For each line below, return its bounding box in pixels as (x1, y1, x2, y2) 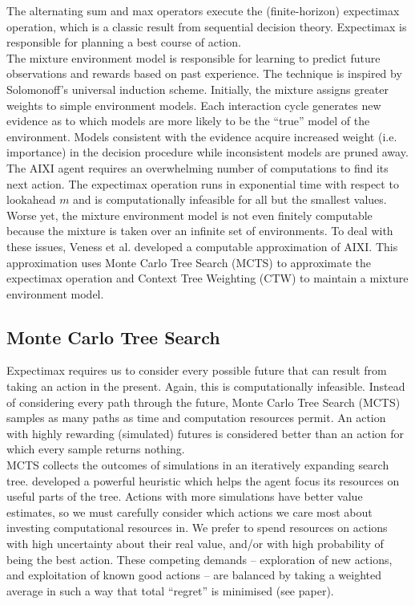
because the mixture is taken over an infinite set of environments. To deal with (6, 222, 393, 239)
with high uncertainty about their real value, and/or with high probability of (6, 535, 384, 552)
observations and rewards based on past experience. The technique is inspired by (6, 65, 402, 82)
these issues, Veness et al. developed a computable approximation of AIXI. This (6, 238, 398, 254)
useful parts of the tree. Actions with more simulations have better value (6, 488, 363, 505)
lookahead (6, 191, 56, 208)
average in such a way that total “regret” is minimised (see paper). (6, 582, 334, 599)
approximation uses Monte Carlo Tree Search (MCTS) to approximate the (6, 254, 371, 270)
